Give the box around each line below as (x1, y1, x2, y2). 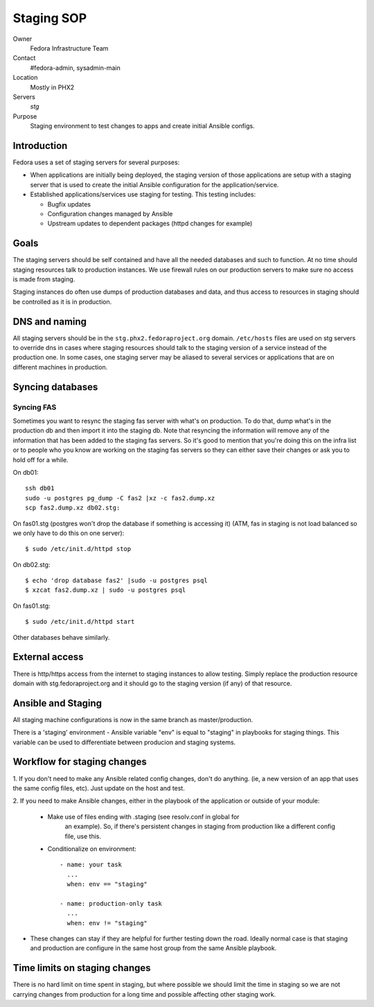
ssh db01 (25, 484, 55, 492)
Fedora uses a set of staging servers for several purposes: (12, 158, 180, 166)
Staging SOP (12, 10, 87, 26)
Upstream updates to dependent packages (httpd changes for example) (47, 219, 253, 228)
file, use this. (64, 832, 102, 840)
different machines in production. (12, 362, 108, 371)
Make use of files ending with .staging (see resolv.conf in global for (47, 812, 240, 821)
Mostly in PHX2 (30, 83, 75, 91)
